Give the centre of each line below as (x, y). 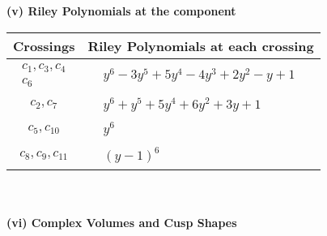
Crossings (44, 45)
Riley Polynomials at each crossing (201, 45)
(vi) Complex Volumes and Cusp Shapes (122, 222)
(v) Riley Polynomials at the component (121, 11)
